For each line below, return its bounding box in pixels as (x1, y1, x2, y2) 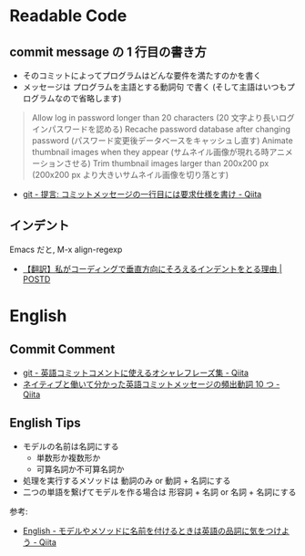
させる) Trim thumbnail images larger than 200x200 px (63, 158, 269, 169)
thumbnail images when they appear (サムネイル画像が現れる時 (31, 147, 270, 157)
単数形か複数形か (36, 452, 101, 463)
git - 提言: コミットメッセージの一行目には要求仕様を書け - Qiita (22, 189, 262, 199)
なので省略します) (54, 93, 122, 103)
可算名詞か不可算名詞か (36, 463, 125, 475)
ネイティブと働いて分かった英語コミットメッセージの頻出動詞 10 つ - (22, 378, 280, 389)
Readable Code (9, 5, 127, 26)
